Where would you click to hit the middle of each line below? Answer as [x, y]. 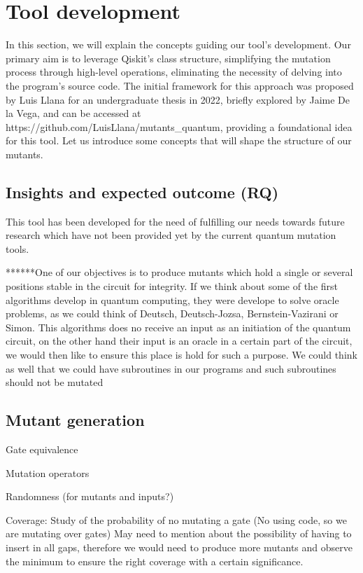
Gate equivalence [42, 449]
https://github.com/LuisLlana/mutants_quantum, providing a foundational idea [179, 126]
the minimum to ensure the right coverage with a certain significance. [155, 561]
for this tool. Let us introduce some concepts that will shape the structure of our [179, 140]
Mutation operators [48, 472]
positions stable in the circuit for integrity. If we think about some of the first [172, 286]
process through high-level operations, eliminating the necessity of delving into [174, 72]
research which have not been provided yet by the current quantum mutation [171, 235]
